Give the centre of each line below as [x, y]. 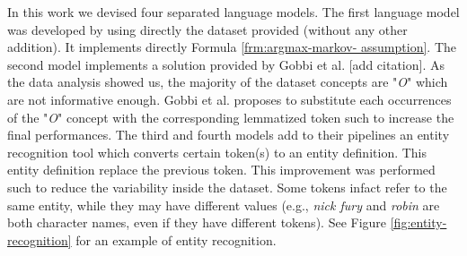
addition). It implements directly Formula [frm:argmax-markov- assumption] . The [232, 47]
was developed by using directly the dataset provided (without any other [207, 29]
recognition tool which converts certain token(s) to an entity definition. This [217, 152]
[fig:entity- [419, 222]
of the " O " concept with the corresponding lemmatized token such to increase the [231, 117]
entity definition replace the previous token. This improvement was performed [221, 170]
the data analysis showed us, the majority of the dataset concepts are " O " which [228, 82]
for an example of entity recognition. [176, 239]
